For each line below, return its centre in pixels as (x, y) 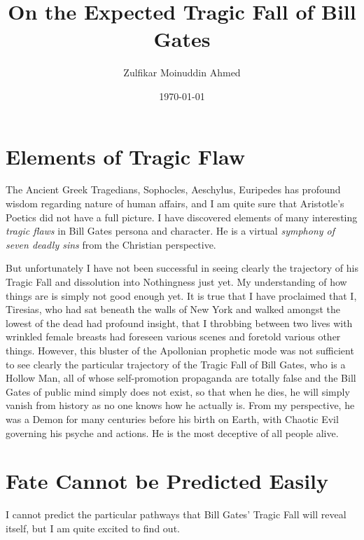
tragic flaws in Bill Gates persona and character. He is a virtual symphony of (170, 231)
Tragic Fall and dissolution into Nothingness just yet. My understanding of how (176, 282)
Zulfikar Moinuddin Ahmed (182, 72)
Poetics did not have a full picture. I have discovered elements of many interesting (182, 217)
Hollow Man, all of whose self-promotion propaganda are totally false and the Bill (181, 378)
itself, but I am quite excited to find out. (93, 528)
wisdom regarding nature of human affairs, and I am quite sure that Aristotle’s (175, 203)
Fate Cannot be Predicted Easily (167, 481)
